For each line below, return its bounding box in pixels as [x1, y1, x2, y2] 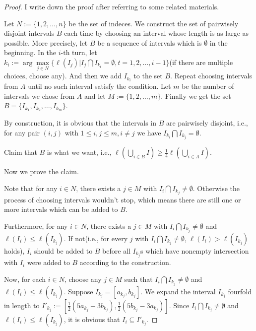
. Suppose [64, 286, 93, 296]
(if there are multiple [169, 57, 233, 67]
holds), [4, 245, 25, 256]
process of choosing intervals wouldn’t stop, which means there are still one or [4, 194, 241, 204]
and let [84, 90, 106, 101]
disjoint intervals [4, 28, 55, 38]
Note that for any [4, 183, 58, 193]
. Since [169, 300, 190, 310]
